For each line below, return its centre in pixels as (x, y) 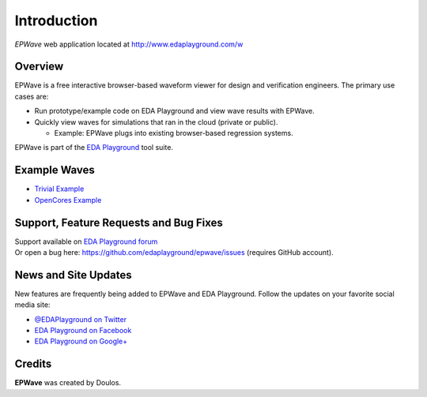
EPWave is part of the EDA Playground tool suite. (94, 148)
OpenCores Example (68, 200)
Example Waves (55, 170)
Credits (33, 364)
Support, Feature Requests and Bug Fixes (119, 222)
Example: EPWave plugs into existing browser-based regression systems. (174, 133)
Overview (39, 67)
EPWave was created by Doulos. (68, 383)
